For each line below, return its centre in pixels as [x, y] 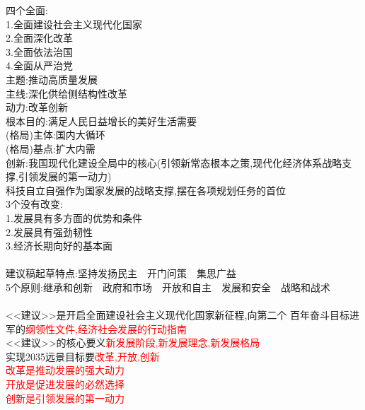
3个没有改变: [34, 204]
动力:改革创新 [37, 107]
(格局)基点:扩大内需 [51, 148]
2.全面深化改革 [39, 38]
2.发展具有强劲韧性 [49, 232]
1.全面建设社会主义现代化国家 [74, 24]
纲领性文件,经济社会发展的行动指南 [106, 328]
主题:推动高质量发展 [52, 79]
